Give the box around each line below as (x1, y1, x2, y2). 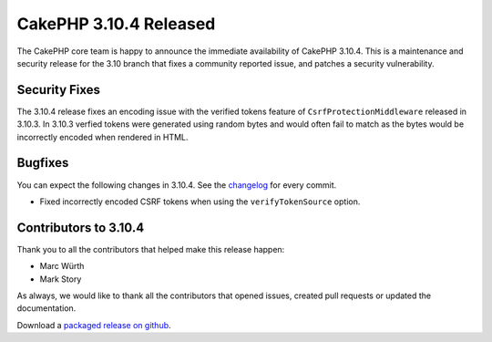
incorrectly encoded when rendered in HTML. (16, 131, 189, 142)
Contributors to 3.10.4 (16, 220, 145, 235)
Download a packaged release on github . (16, 319, 172, 330)
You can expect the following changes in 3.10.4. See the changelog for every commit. (16, 179, 337, 191)
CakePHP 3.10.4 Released (16, 14, 216, 34)
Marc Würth (39, 261, 85, 272)
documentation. (16, 303, 77, 314)
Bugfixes (16, 155, 69, 171)
